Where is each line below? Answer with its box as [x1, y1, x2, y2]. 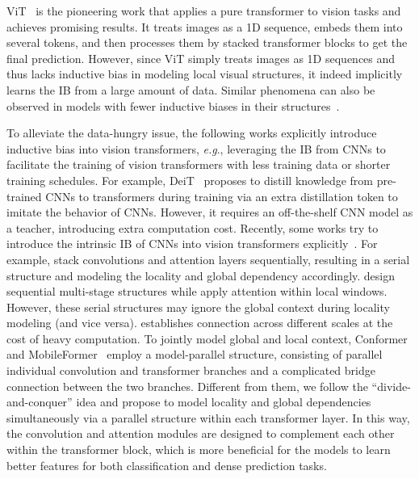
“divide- [371, 377, 411, 394]
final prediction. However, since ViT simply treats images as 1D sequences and [6, 49, 396, 66]
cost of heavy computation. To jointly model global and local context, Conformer [6, 330, 408, 347]
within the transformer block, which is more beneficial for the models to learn [6, 441, 391, 458]
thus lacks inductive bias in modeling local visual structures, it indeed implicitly [6, 65, 403, 82]
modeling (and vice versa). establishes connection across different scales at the [6, 314, 393, 331]
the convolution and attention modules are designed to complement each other [6, 425, 395, 442]
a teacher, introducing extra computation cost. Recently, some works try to [6, 219, 379, 236]
